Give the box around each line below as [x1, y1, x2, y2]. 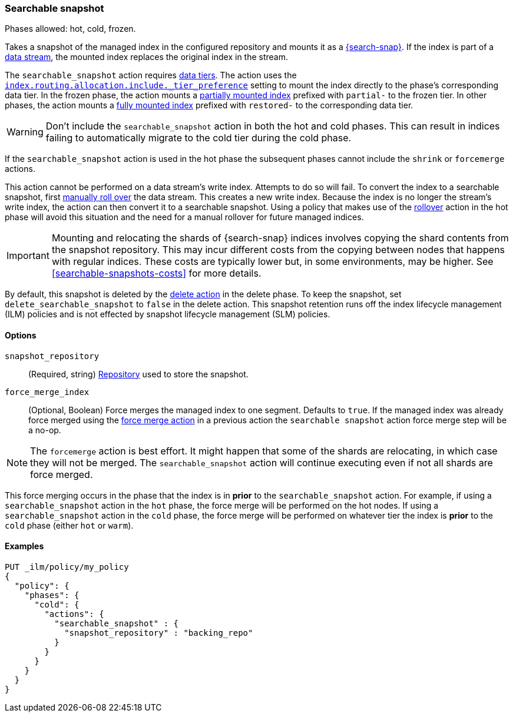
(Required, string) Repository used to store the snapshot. [28, 369, 249, 379]
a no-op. [28, 424, 61, 435]
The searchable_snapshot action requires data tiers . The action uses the [5, 70, 297, 81]
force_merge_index [5, 387, 90, 397]
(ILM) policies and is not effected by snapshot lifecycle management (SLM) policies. [5, 309, 330, 320]
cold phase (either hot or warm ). [5, 520, 134, 530]
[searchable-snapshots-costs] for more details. [51, 267, 262, 280]
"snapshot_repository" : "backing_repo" [64, 628, 253, 638]
